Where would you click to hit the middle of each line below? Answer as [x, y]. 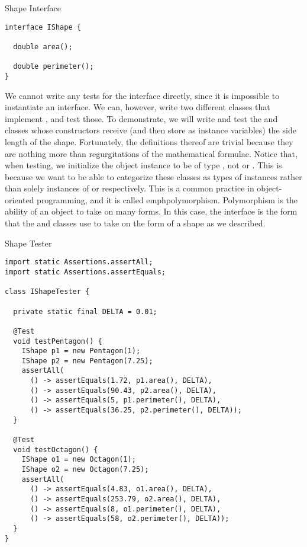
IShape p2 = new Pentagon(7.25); [87, 361]
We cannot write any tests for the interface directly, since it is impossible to [142, 95]
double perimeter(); [54, 67]
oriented [20, 199]
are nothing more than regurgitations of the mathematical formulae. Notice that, [151, 153]
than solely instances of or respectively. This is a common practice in [130, 188]
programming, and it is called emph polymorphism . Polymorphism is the [167, 199]
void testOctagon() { [56, 450]
